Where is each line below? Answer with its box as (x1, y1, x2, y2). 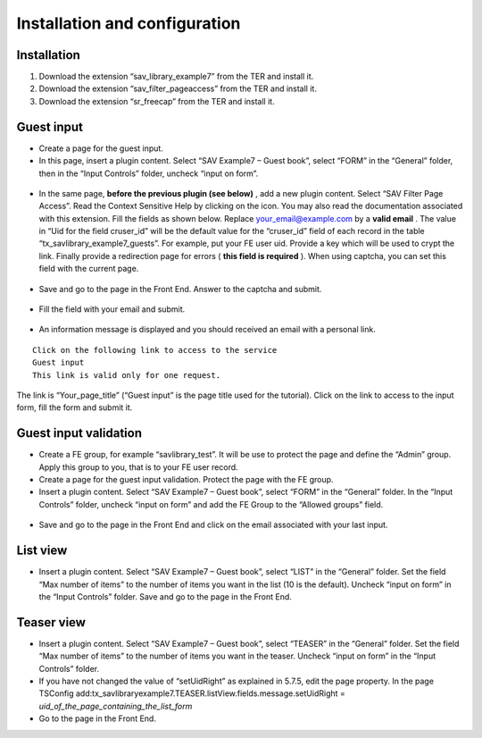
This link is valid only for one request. (32, 370, 221, 380)
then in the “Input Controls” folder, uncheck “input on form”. (38, 168, 259, 179)
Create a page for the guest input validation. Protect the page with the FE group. (38, 474, 334, 485)
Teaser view (16, 615, 87, 630)
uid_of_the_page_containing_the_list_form (38, 700, 193, 711)
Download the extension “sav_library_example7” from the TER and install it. (38, 71, 314, 82)
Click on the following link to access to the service (32, 345, 278, 355)
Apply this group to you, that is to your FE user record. (38, 461, 238, 473)
